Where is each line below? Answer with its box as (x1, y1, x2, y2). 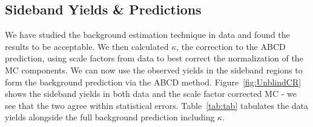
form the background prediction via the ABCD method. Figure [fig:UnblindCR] (5, 75, 301, 88)
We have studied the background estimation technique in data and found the (5, 28, 290, 41)
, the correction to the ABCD (176, 40, 286, 52)
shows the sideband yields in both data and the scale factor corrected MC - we (5, 87, 297, 100)
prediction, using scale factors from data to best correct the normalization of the (5, 52, 303, 64)
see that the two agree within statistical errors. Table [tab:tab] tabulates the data (5, 99, 309, 111)
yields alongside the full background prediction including (5, 111, 215, 123)
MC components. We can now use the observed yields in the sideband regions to (5, 63, 303, 76)
